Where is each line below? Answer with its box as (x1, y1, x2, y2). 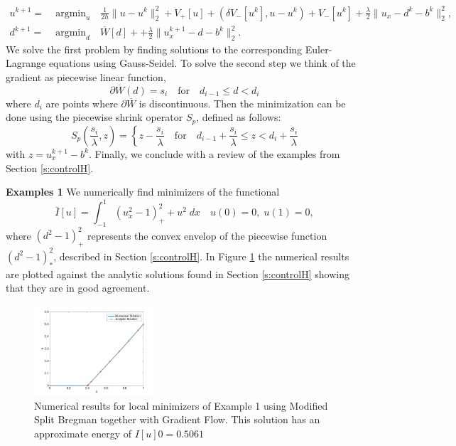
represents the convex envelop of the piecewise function (87, 228, 327, 243)
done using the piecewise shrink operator (6, 110, 183, 124)
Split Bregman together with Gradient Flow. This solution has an (34, 412, 320, 427)
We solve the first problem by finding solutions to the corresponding (6, 41, 303, 56)
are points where (45, 95, 118, 110)
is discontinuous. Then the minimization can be (139, 95, 346, 110)
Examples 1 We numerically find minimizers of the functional (6, 184, 280, 199)
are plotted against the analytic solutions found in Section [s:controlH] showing (6, 266, 349, 281)
